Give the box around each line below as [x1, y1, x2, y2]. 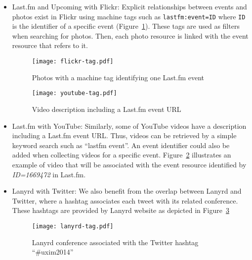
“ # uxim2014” [32, 247, 74, 257]
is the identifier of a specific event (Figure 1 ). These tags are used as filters [12, 21, 240, 31]
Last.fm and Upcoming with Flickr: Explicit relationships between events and [12, 1, 247, 11]
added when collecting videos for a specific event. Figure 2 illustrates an [12, 150, 231, 160]
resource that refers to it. [12, 40, 88, 51]
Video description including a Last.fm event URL [32, 104, 181, 114]
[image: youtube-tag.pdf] [32, 90, 117, 97]
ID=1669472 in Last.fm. [12, 169, 86, 179]
